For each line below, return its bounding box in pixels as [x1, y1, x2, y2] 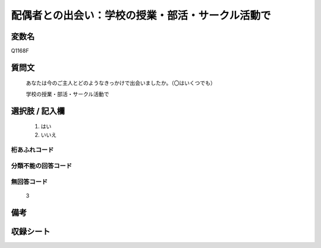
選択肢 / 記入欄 [11, 106, 65, 116]
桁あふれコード [11, 146, 54, 154]
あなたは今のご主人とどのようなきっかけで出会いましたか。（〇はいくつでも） [26, 80, 216, 87]
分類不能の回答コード [11, 161, 73, 170]
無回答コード [11, 177, 48, 186]
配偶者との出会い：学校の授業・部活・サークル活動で [11, 9, 271, 22]
